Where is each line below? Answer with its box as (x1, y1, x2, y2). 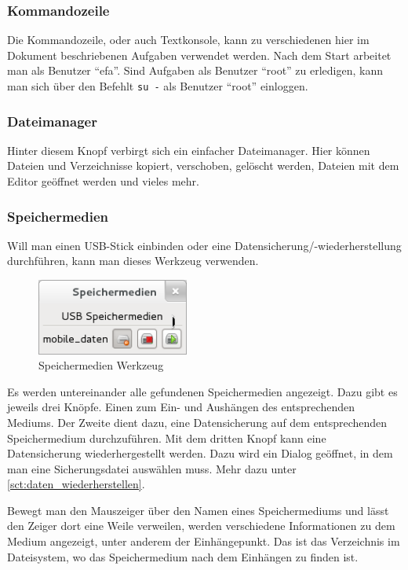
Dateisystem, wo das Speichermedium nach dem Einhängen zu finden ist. (7, 548, 359, 564)
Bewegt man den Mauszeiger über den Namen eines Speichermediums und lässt (7, 502, 389, 518)
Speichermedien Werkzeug (38, 357, 164, 373)
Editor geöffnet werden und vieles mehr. (7, 173, 199, 189)
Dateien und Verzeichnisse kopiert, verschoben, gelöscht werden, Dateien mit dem (7, 157, 399, 174)
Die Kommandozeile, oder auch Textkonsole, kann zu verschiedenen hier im (7, 31, 370, 48)
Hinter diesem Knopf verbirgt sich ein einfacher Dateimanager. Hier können (7, 142, 370, 158)
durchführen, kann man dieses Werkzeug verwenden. (7, 252, 259, 269)
